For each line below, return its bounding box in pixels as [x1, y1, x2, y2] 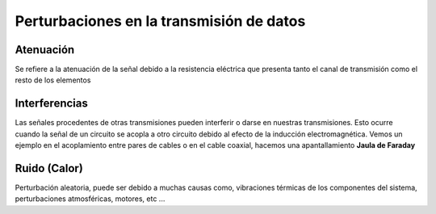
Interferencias [15, 97, 88, 111]
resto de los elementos [15, 75, 91, 85]
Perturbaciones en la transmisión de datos [15, 12, 306, 30]
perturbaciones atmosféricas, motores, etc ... [15, 194, 166, 204]
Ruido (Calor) [15, 162, 84, 175]
